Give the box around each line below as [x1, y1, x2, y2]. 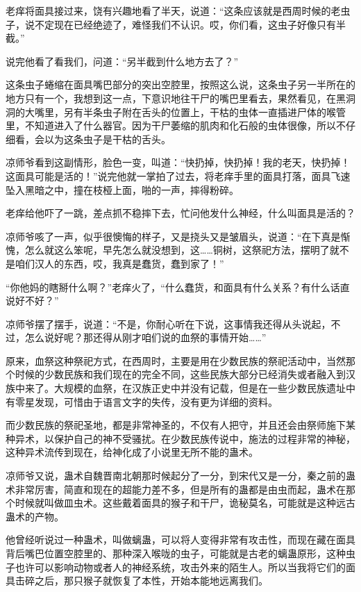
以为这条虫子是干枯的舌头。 [44, 131, 171, 146]
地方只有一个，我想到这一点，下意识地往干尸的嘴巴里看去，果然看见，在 [6, 90, 336, 105]
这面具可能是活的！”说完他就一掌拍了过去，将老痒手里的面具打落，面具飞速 [6, 168, 351, 183]
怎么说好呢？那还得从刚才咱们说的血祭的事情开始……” [24, 330, 267, 345]
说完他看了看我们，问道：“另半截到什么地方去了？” [6, 54, 239, 68]
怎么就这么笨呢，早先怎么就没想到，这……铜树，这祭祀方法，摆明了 [24, 242, 330, 257]
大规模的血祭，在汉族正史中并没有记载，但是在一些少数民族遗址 [53, 381, 346, 395]
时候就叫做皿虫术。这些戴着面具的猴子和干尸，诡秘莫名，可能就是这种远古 [15, 495, 355, 510]
